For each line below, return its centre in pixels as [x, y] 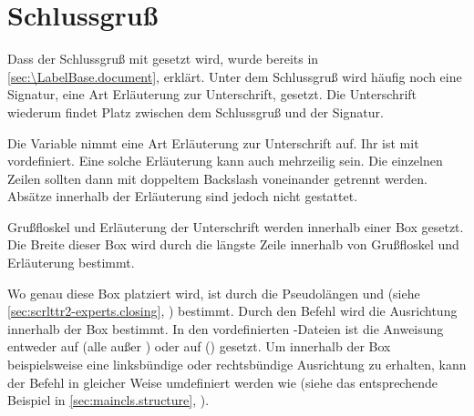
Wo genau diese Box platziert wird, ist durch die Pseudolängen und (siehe [214, 293]
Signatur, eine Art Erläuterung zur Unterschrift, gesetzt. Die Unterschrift [212, 94]
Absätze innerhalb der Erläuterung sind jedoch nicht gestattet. [183, 196]
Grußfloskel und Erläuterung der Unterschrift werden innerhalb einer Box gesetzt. [236, 226]
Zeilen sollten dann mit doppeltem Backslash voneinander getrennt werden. [217, 178]
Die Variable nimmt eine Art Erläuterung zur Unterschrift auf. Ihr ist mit [213, 142]
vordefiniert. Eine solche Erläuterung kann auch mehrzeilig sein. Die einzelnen [225, 161]
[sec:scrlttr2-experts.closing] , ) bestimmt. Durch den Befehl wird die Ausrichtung [232, 311]
